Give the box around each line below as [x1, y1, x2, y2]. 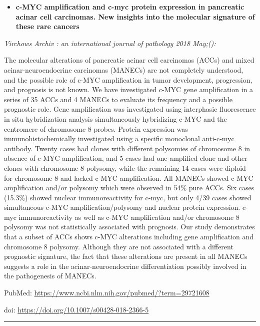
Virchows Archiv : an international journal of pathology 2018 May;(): [4, 38, 216, 48]
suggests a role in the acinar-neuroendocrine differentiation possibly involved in [4, 260, 246, 271]
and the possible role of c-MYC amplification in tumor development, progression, [4, 74, 252, 85]
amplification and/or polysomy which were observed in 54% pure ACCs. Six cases [4, 182, 254, 193]
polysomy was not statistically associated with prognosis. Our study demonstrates [4, 221, 255, 232]
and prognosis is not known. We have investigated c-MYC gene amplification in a [4, 84, 253, 95]
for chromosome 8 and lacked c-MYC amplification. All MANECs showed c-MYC [4, 172, 253, 183]
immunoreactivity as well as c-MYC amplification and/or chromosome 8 [18, 211, 239, 222]
